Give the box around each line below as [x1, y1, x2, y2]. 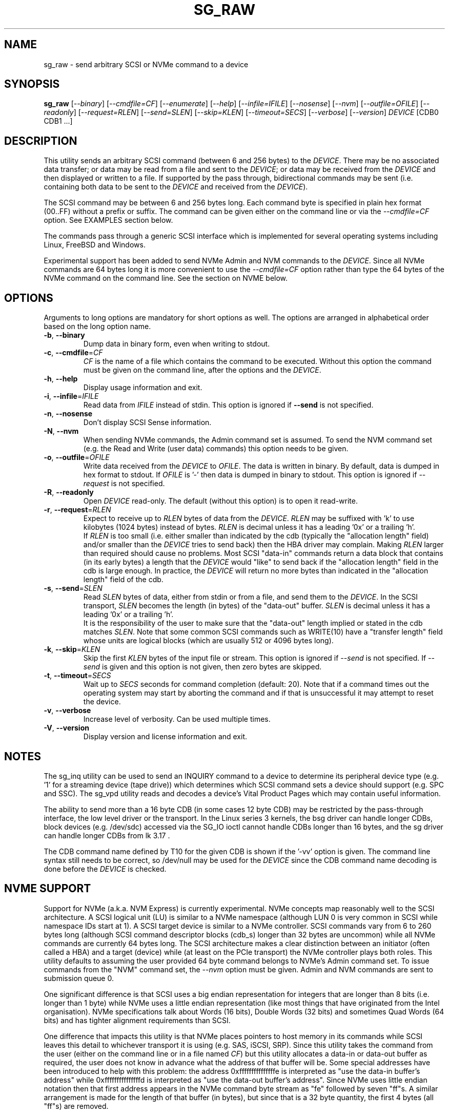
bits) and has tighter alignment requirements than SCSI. [44, 1015, 231, 1025]
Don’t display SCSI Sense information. [83, 418, 212, 427]
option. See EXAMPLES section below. [44, 216, 173, 225]
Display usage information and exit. [83, 383, 202, 392]
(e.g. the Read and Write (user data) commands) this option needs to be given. [83, 444, 349, 453]
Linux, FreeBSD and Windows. [44, 240, 146, 249]
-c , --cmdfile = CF [44, 348, 103, 357]
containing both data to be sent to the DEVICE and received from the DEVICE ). [44, 182, 308, 191]
